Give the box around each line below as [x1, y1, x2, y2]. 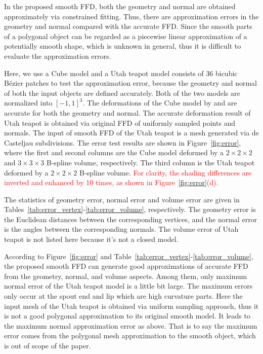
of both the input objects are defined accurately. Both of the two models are [4, 87, 240, 98]
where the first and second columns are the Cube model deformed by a [4, 147, 224, 158]
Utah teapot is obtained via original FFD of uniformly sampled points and [4, 117, 236, 128]
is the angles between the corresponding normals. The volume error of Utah [4, 224, 239, 234]
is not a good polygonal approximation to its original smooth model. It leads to [4, 310, 250, 321]
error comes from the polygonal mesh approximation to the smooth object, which [4, 330, 256, 341]
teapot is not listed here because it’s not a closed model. [4, 234, 179, 244]
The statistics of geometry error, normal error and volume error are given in [4, 194, 240, 204]
